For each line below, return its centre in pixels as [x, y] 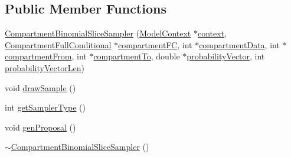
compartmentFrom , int [46, 56]
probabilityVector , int [226, 56]
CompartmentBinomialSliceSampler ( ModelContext [98, 33]
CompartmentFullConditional [58, 44]
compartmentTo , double [137, 56]
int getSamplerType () [45, 107]
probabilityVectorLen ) [45, 67]
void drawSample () [40, 87]
